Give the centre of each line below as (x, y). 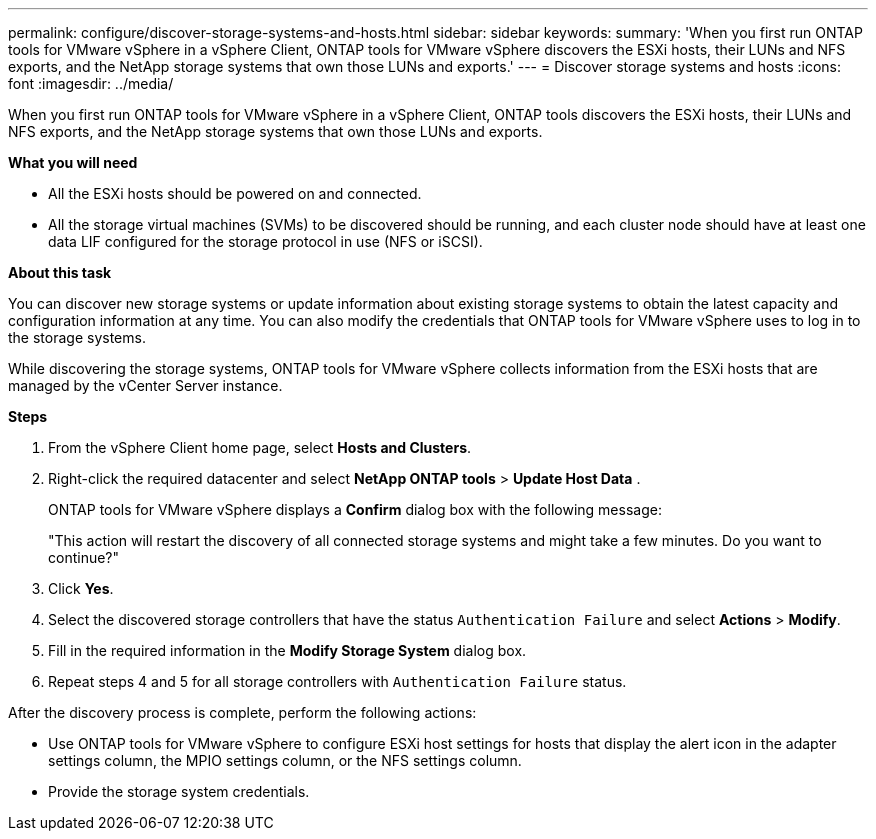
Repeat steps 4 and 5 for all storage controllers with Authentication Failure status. (337, 681)
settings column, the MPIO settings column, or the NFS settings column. (285, 760)
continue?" (84, 557)
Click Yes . (81, 588)
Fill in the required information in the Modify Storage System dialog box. (287, 650)
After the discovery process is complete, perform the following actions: (242, 712)
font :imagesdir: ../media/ (91, 83)
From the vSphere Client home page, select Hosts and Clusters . (260, 447)
